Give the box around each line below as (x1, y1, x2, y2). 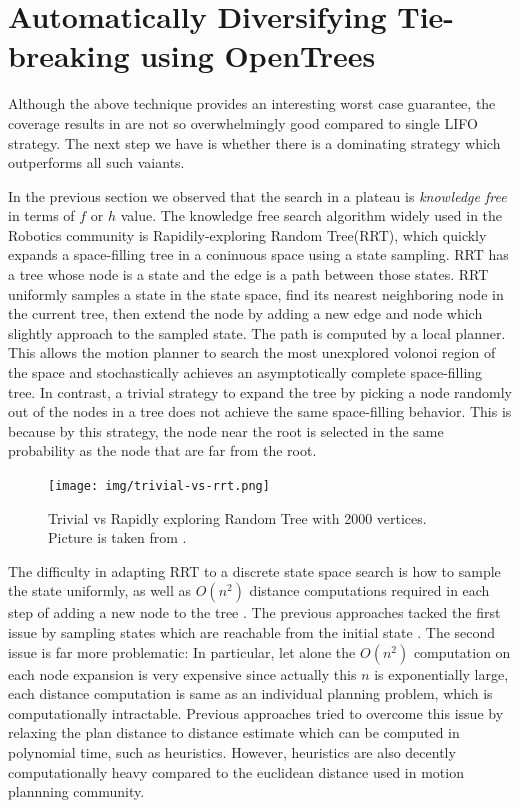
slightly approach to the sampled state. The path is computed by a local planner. (8, 322, 506, 343)
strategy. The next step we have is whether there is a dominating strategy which (8, 132, 501, 153)
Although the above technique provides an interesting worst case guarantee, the (8, 93, 496, 114)
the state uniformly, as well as (8, 580, 192, 601)
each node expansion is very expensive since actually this (8, 663, 357, 684)
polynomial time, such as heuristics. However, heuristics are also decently (8, 742, 456, 762)
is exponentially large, (374, 663, 509, 684)
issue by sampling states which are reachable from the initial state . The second (8, 622, 496, 643)
